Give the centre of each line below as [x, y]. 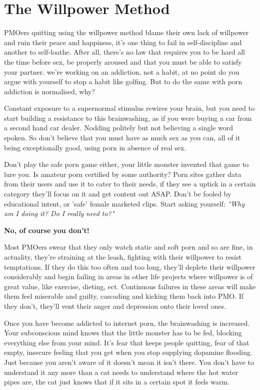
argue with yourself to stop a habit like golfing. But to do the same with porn [123, 81]
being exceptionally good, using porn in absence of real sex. [95, 147]
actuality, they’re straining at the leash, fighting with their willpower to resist [123, 257]
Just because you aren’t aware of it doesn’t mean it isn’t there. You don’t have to [129, 362]
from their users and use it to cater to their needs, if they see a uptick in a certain [130, 184]
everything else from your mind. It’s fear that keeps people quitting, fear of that [127, 342]
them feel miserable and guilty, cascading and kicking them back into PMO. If [124, 296]
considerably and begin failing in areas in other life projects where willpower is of [128, 276]
